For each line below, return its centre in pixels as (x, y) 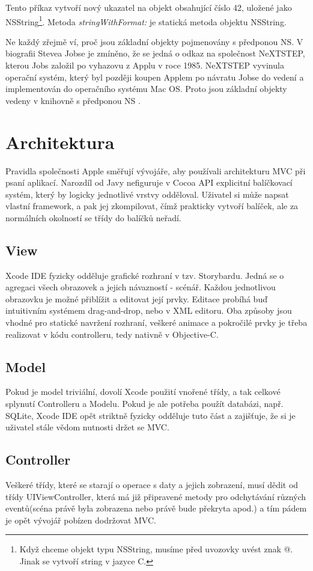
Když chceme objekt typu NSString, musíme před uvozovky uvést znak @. (156, 549)
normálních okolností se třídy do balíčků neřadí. (93, 217)
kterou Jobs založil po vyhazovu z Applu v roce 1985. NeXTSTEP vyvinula (145, 65)
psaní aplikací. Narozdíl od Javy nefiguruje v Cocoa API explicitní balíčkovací (149, 182)
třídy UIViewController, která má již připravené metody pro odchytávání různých (156, 496)
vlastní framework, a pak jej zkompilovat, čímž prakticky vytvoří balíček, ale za (152, 206)
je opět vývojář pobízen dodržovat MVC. (81, 520)
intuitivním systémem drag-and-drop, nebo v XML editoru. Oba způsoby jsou (149, 310)
